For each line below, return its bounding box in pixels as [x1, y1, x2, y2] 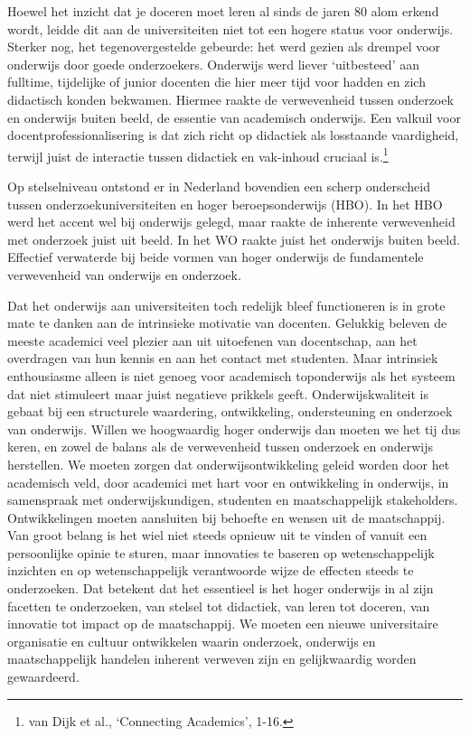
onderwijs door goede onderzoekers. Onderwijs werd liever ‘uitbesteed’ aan [7, 54, 419, 73]
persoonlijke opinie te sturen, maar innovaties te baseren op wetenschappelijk [7, 543, 435, 562]
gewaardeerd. [7, 667, 80, 686]
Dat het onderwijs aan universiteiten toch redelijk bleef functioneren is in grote [7, 295, 446, 314]
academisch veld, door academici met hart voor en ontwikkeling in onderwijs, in [7, 472, 449, 491]
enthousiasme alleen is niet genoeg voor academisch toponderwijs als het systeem [7, 366, 456, 385]
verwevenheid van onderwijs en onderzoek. [7, 265, 241, 284]
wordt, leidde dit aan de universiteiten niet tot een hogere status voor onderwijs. [7, 19, 454, 38]
